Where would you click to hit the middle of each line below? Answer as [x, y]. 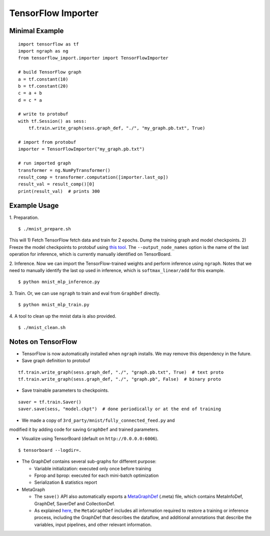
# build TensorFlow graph [50, 72]
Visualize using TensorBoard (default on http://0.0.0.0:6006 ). [90, 439]
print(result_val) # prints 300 [59, 191]
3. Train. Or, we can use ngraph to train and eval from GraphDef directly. [85, 293]
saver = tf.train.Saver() [50, 402]
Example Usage [34, 205]
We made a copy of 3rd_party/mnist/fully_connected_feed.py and [98, 420]
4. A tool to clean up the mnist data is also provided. [63, 316]
